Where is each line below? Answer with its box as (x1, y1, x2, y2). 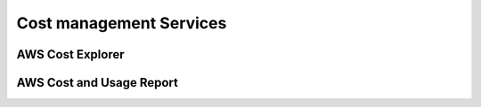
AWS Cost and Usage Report (16, 75, 178, 90)
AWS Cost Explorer (16, 47, 125, 62)
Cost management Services (16, 13, 227, 33)
